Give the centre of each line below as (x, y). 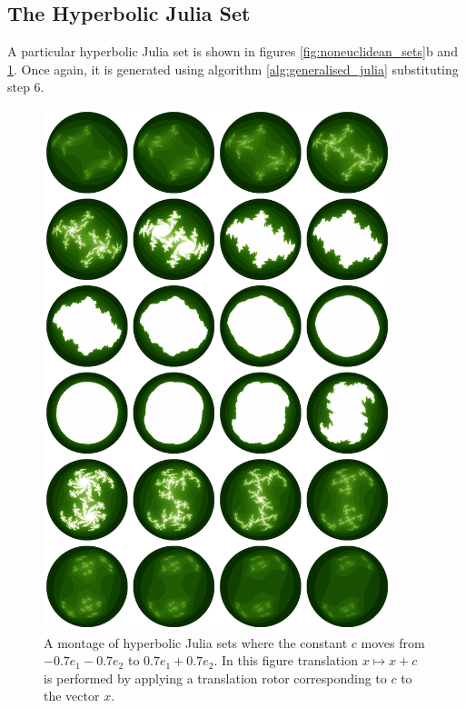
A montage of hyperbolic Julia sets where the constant (196, 642)
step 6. (26, 87)
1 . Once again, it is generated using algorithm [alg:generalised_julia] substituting (233, 69)
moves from (393, 642)
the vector (72, 696)
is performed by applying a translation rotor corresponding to (215, 678)
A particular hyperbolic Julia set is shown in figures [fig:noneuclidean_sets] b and (233, 51)
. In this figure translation (286, 660)
